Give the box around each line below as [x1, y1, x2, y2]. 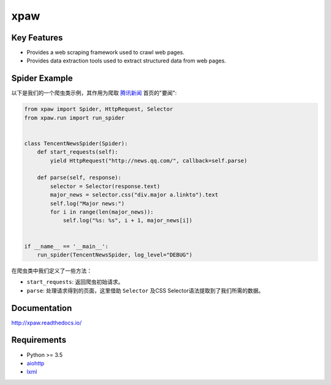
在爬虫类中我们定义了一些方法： [11, 267, 92, 274]
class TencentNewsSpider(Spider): [24, 140, 128, 147]
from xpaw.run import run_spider [24, 114, 125, 121]
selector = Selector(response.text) [50, 182, 161, 190]
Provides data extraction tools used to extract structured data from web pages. [26, 57, 226, 64]
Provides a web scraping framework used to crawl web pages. [26, 49, 185, 56]
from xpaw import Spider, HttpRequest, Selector [24, 106, 173, 113]
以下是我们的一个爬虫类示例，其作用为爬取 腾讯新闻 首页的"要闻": [11, 89, 177, 97]
